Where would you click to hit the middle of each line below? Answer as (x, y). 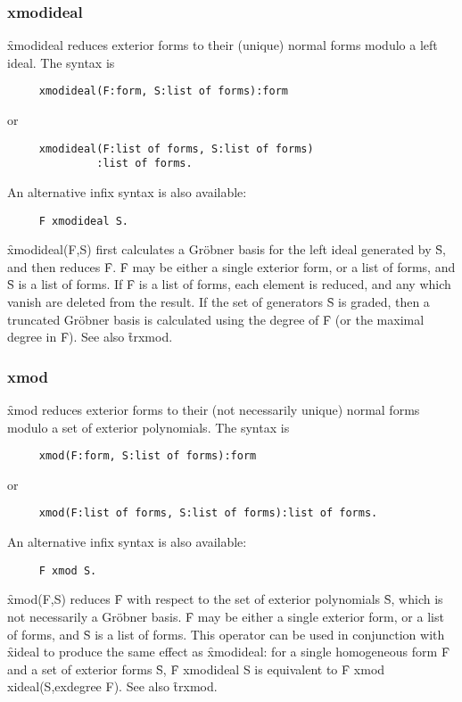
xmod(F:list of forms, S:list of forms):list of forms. (208, 513)
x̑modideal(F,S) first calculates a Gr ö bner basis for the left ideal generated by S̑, (227, 249)
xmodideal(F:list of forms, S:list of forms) (176, 149)
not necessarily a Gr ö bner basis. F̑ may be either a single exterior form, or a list (226, 616)
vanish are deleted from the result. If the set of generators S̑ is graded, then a (219, 301)
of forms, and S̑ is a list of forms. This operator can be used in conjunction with (226, 634)
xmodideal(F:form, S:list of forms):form (163, 91)
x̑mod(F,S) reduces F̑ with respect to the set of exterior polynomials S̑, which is (225, 599)
